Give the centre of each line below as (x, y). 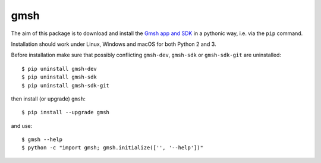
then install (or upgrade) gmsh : (48, 99)
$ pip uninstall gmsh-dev (59, 69)
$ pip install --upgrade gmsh (66, 112)
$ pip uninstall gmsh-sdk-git (66, 85)
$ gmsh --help (42, 140)
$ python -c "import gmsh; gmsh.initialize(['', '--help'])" (112, 148)
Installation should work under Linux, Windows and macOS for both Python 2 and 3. (114, 44)
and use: (22, 126)
